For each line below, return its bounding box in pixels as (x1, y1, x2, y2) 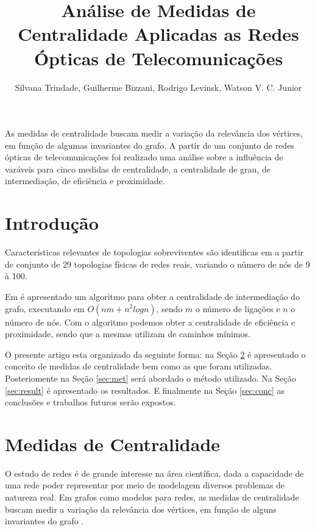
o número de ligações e (196, 302, 280, 315)
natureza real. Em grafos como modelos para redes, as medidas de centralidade (5, 491, 299, 504)
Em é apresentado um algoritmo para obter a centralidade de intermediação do (5, 290, 300, 302)
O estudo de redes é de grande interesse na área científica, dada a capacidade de (5, 466, 304, 479)
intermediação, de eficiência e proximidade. (5, 174, 165, 187)
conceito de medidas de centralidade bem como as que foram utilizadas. (5, 360, 272, 372)
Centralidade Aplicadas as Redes (18, 21, 299, 46)
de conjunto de (5, 257, 60, 270)
